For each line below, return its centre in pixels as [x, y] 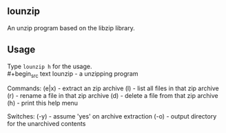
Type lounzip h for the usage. [50, 66]
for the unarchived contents [47, 124]
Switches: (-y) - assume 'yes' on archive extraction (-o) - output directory [112, 116]
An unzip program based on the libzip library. [71, 28]
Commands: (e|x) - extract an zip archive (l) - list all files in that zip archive [113, 88]
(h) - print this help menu [42, 103]
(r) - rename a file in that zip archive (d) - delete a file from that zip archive [113, 96]
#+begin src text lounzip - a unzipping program [73, 74]
